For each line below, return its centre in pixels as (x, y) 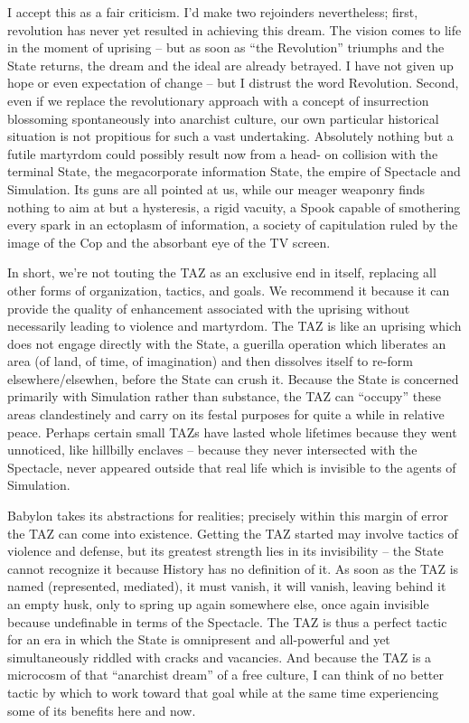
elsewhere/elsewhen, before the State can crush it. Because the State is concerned (233, 378)
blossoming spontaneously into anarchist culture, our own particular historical (223, 118)
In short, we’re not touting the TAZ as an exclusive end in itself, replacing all (222, 272)
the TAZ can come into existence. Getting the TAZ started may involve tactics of (233, 533)
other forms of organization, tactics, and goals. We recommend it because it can (229, 290)
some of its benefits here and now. (102, 710)
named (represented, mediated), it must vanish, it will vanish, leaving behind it (227, 586)
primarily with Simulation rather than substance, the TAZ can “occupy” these (224, 396)
